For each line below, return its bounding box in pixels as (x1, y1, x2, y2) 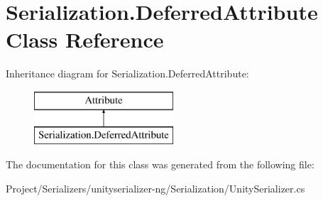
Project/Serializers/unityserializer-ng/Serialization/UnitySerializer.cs (6, 180, 305, 195)
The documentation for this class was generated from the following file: (6, 157, 314, 172)
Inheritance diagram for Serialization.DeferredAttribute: (6, 66, 249, 81)
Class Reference (6, 25, 164, 54)
